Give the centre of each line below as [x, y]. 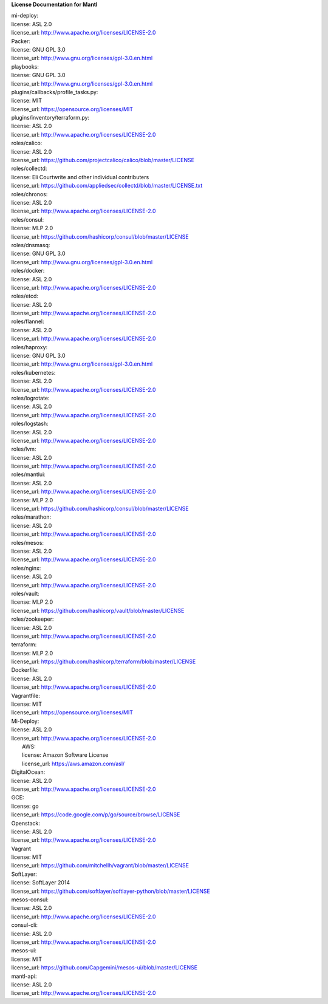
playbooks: [25, 66]
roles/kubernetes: [33, 372]
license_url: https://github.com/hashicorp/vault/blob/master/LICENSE [98, 610]
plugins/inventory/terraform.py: [50, 118]
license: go [25, 806]
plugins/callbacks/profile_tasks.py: [55, 92]
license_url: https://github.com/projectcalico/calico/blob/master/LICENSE [103, 160]
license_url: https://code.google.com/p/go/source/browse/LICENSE [96, 814]
